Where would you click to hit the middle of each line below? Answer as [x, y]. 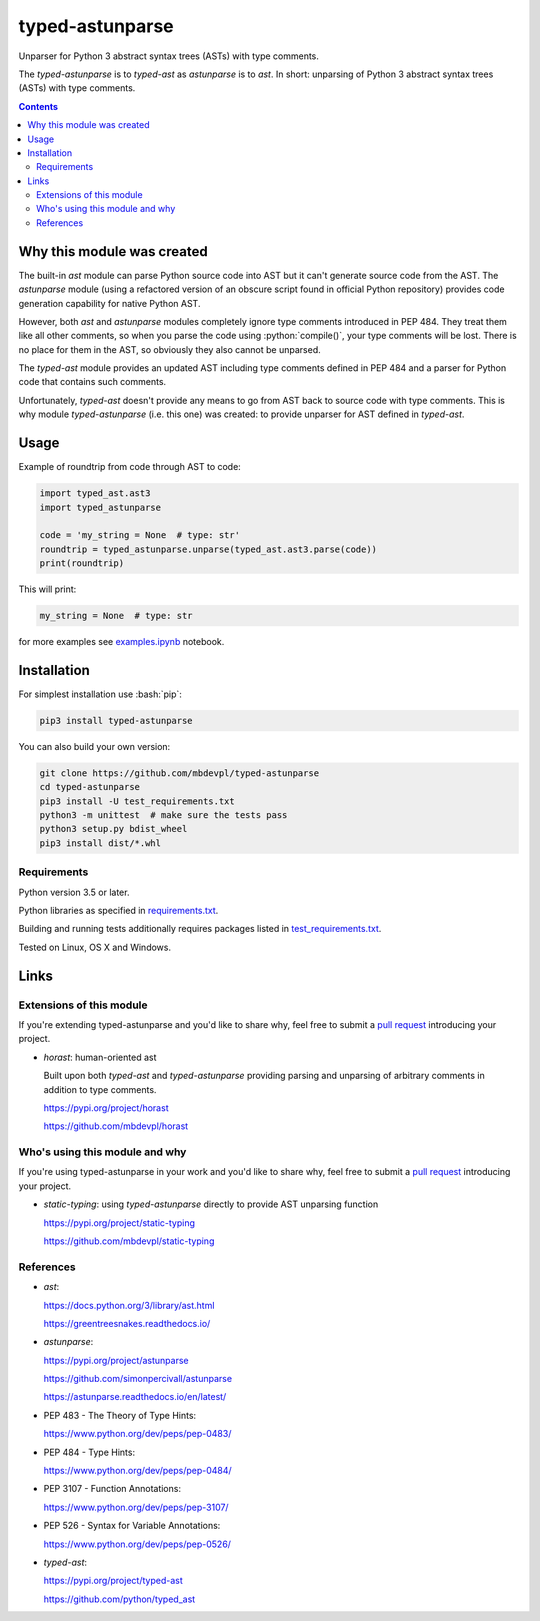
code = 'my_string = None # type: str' [139, 535]
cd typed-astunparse [89, 787]
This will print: [47, 589]
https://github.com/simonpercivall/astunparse [138, 1379]
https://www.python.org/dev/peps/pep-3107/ [136, 1507]
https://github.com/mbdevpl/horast [116, 1126]
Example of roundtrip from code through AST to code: [130, 467]
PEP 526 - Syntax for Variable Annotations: [132, 1526]
